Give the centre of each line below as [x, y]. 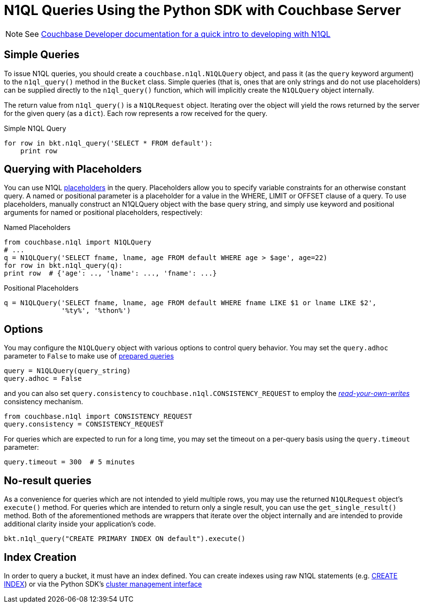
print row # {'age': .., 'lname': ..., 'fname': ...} [110, 273]
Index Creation [40, 557]
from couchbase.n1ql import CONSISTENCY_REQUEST [98, 417]
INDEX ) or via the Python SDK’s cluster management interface [103, 584]
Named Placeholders [37, 228]
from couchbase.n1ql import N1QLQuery [78, 242]
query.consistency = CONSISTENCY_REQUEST [84, 424]
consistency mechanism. [44, 402]
